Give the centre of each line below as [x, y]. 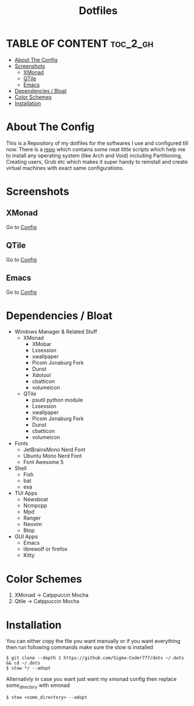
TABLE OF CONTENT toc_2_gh [80, 44]
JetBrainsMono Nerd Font [54, 450]
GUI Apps [26, 537]
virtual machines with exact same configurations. [65, 168]
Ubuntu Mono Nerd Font [52, 456]
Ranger [32, 518]
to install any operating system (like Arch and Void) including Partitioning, [94, 155]
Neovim [32, 524]
